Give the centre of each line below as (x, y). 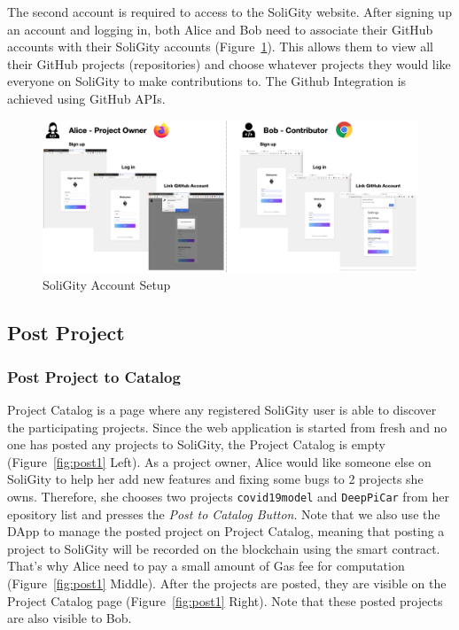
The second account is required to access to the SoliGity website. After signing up (229, 12)
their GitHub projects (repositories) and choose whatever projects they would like (229, 63)
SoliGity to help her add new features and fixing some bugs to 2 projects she (215, 479)
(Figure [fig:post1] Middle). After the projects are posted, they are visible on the (227, 583)
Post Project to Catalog (94, 376)
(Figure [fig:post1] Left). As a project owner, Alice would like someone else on (219, 461)
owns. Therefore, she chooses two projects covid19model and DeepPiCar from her (228, 496)
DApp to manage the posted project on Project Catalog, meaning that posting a (226, 531)
